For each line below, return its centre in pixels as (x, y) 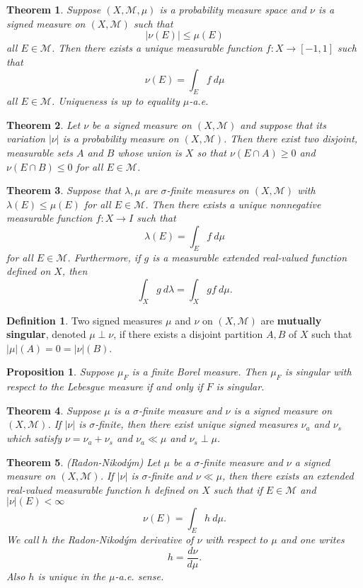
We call (23, 539)
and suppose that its (283, 124)
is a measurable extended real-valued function (250, 257)
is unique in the (71, 576)
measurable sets (40, 152)
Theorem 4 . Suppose (54, 410)
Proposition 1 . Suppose (60, 372)
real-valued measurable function (74, 489)
